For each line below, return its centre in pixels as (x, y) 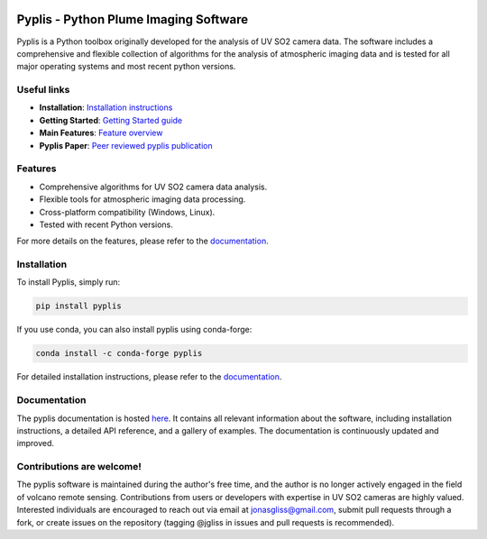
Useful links (43, 90)
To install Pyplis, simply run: (69, 282)
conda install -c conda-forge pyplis (119, 353)
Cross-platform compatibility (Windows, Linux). (127, 212)
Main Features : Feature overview (101, 133)
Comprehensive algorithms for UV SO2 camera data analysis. (153, 187)
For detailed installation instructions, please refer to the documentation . (149, 377)
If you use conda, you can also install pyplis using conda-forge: (134, 330)
